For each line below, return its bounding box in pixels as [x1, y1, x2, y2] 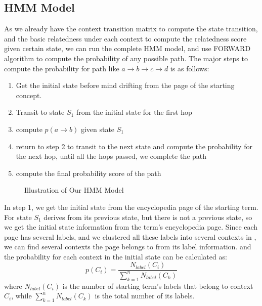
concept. [16, 90, 42, 100]
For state [4, 211, 32, 222]
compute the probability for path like [4, 63, 119, 73]
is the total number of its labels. [95, 290, 195, 301]
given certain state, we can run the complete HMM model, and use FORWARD [4, 43, 251, 54]
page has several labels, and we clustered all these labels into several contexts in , [4, 231, 256, 242]
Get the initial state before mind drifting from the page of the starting [16, 80, 235, 91]
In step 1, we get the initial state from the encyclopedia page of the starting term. [4, 201, 258, 212]
